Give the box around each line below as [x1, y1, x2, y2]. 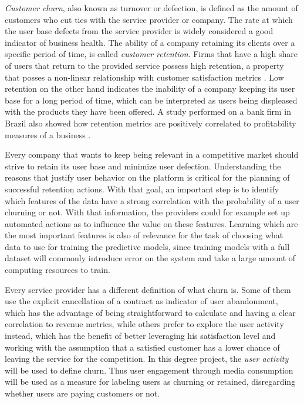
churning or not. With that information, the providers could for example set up [5, 206, 290, 218]
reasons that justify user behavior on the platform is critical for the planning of [5, 171, 290, 184]
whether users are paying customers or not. [5, 387, 160, 399]
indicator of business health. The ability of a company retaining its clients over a [5, 36, 295, 48]
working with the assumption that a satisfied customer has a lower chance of [5, 341, 280, 353]
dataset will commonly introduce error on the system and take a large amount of [5, 252, 296, 264]
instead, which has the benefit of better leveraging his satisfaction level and [5, 329, 276, 342]
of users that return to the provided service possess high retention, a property [5, 59, 284, 71]
